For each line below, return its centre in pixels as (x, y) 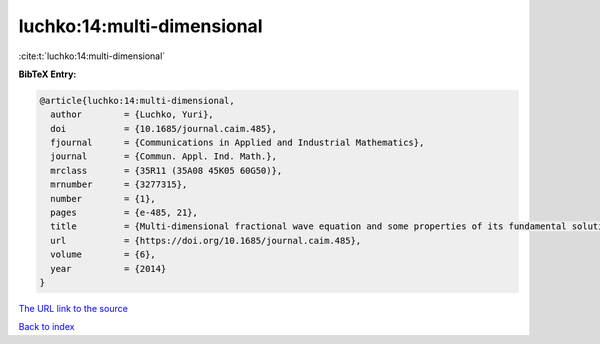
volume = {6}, (103, 254)
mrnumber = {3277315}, (119, 184)
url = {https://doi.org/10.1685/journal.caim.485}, (206, 240)
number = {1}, (103, 198)
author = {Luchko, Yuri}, (132, 114)
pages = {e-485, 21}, (124, 213)
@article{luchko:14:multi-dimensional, (137, 100)
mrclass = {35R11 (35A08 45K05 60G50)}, (166, 170)
